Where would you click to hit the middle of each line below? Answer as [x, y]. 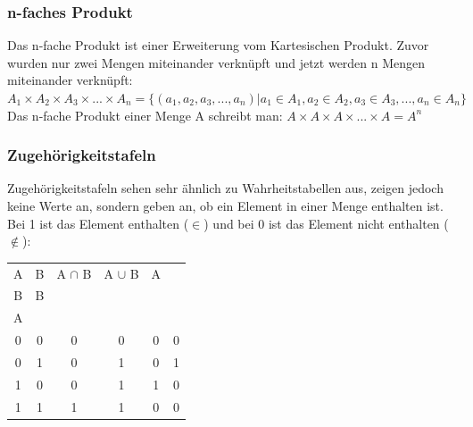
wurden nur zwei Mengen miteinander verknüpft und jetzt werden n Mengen [216, 62]
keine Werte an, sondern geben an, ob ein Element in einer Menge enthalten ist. [225, 205]
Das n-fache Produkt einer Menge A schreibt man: [145, 115]
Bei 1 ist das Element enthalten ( [98, 223]
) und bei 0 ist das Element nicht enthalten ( [326, 223]
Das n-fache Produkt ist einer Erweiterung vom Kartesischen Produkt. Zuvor [218, 45]
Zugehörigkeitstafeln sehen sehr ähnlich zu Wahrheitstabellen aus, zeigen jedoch [225, 188]
